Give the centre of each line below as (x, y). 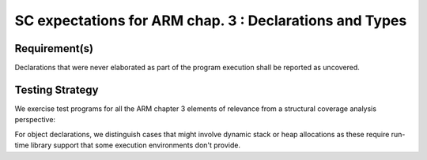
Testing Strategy (57, 89)
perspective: (35, 120)
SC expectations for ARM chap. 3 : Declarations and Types (211, 20)
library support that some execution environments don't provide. (136, 145)
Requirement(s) (54, 48)
